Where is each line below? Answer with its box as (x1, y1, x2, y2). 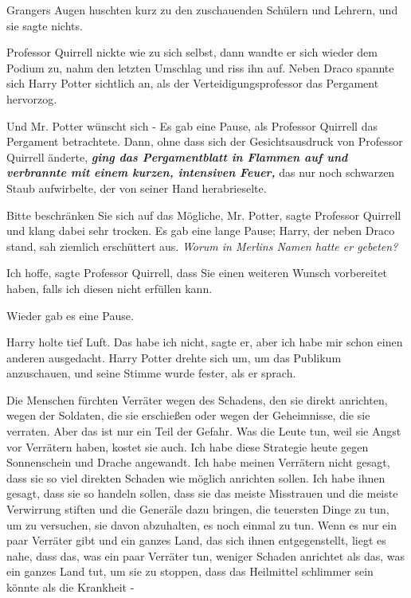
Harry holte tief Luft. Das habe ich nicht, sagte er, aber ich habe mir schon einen (6, 334, 403, 350)
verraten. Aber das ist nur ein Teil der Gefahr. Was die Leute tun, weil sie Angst (6, 423, 401, 440)
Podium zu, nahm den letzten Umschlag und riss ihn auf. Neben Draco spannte (6, 59, 394, 76)
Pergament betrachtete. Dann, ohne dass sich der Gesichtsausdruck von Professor (6, 133, 403, 150)
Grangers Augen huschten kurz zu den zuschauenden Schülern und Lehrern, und (6, 2, 398, 18)
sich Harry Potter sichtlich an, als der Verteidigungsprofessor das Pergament (6, 75, 379, 92)
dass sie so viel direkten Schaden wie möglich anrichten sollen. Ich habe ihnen (6, 469, 386, 486)
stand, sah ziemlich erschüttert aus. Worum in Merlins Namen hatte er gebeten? (6, 237, 398, 254)
